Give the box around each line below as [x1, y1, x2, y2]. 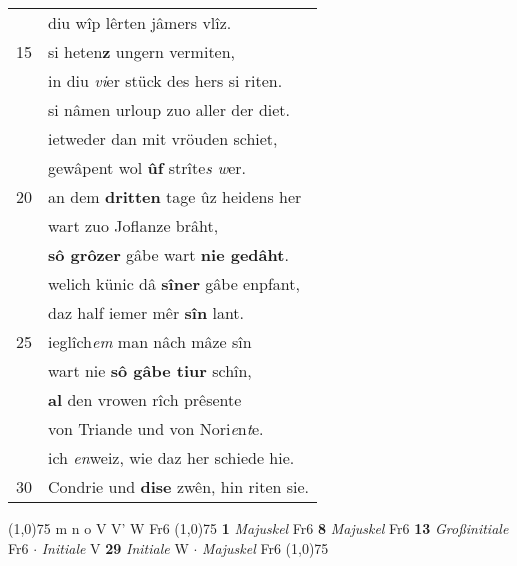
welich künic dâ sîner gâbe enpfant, [48, 272, 300, 295]
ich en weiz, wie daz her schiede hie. [48, 446, 295, 469]
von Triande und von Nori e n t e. [48, 417, 264, 440]
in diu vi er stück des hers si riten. [48, 69, 283, 92]
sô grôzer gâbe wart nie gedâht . [48, 243, 289, 266]
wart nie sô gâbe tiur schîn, [48, 359, 252, 382]
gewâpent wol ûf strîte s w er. [48, 156, 247, 179]
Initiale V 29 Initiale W [41, 537, 189, 558]
